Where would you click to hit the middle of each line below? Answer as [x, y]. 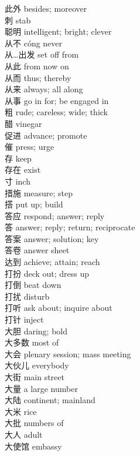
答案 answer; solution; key [52, 238]
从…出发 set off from [42, 54]
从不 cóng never [34, 43]
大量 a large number [41, 388]
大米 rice [21, 411]
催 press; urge [30, 147]
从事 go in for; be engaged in [57, 100]
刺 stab [18, 20]
